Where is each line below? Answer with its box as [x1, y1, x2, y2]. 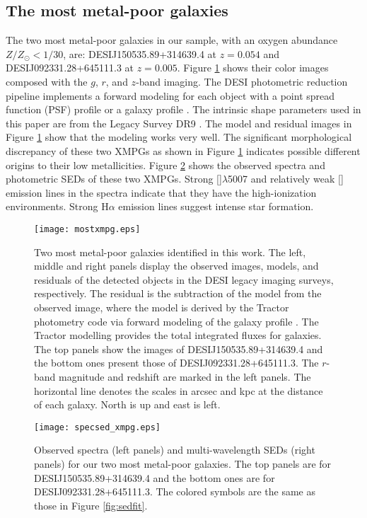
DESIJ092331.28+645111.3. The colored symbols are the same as [34, 484, 315, 499]
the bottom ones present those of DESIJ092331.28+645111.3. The [34, 355, 319, 370]
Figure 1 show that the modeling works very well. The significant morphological [6, 129, 352, 144]
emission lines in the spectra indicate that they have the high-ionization [6, 185, 317, 200]
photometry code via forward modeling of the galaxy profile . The [34, 313, 319, 328]
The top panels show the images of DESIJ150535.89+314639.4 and [34, 341, 323, 356]
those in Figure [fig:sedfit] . [34, 497, 148, 512]
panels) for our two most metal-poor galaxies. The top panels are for [34, 456, 332, 471]
